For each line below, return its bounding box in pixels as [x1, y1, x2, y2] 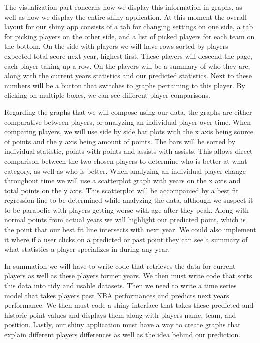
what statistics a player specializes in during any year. [4, 244, 170, 254]
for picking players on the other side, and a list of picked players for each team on [4, 31, 255, 41]
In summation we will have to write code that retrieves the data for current [4, 260, 236, 271]
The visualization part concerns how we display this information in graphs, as [4, 2, 242, 12]
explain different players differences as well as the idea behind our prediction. [4, 329, 241, 339]
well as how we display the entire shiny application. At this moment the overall [4, 11, 247, 22]
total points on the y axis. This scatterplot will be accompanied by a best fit [4, 185, 239, 195]
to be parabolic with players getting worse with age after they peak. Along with [4, 204, 249, 215]
